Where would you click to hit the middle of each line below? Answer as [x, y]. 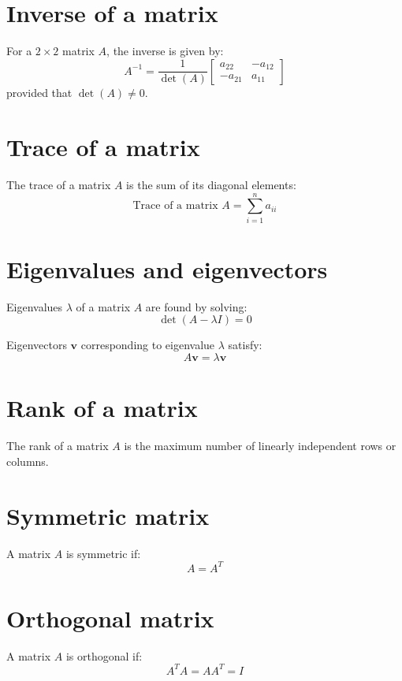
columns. [28, 461]
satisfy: [245, 345]
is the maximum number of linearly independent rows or [260, 446]
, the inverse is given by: [165, 51]
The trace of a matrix [59, 185]
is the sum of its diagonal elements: [211, 185]
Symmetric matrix [108, 515]
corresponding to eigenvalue [148, 345]
